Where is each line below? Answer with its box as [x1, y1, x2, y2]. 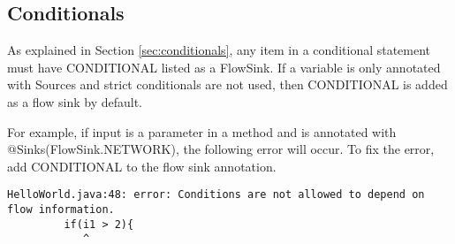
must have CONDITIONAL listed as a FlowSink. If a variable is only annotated [7, 57, 441, 76]
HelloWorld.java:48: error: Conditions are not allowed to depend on [7, 188, 425, 202]
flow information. [7, 203, 115, 217]
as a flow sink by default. [7, 92, 142, 111]
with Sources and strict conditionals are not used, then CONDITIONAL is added [7, 75, 448, 94]
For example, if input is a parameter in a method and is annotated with [7, 122, 397, 141]
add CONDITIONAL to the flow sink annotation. [7, 156, 277, 175]
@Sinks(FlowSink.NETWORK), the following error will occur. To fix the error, [7, 140, 435, 158]
